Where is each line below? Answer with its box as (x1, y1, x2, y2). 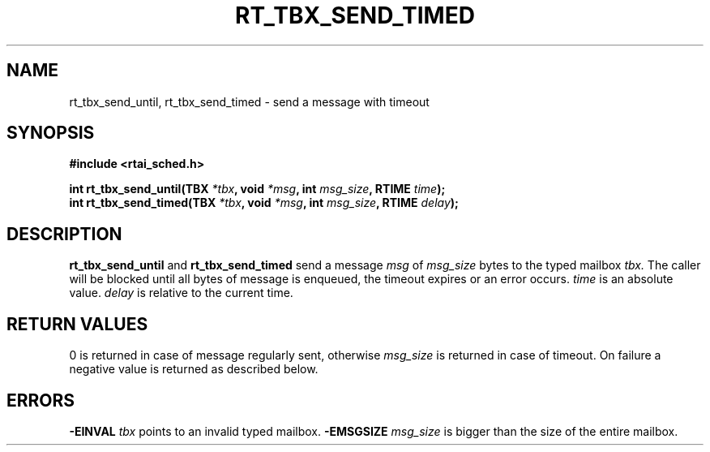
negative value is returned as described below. (69, 362, 319, 377)
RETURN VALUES (6, 313, 148, 334)
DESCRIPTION (6, 223, 122, 244)
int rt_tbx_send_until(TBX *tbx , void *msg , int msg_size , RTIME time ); (69, 182, 446, 196)
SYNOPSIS (6, 123, 95, 144)
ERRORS (6, 390, 75, 411)
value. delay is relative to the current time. (69, 286, 293, 300)
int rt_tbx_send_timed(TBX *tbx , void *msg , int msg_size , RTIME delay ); (69, 196, 459, 210)
